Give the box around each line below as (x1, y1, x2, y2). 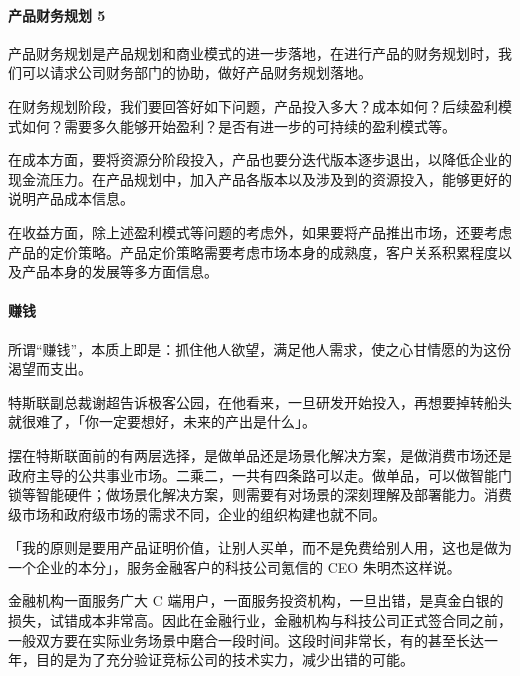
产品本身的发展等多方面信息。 (21, 261, 218, 282)
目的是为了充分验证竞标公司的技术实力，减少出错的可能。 (35, 649, 414, 670)
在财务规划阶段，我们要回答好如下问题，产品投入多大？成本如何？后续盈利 (8, 95, 498, 116)
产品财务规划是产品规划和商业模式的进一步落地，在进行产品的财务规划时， (8, 42, 498, 63)
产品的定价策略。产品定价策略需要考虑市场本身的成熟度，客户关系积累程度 (8, 241, 498, 262)
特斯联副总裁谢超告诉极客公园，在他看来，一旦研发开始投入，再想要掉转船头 (8, 391, 512, 412)
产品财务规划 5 (8, 4, 106, 25)
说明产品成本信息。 (8, 188, 134, 209)
